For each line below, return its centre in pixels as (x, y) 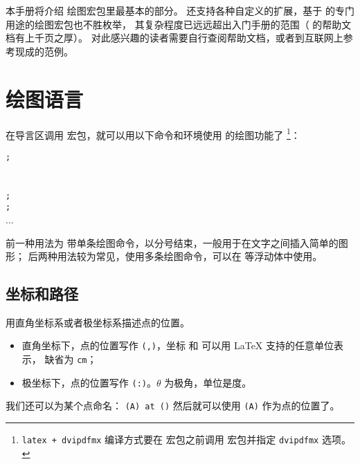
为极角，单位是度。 (208, 382)
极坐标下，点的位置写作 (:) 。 (89, 382)
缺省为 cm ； (71, 359)
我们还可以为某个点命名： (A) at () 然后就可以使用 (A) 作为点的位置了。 (173, 406)
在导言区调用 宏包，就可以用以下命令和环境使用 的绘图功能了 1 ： (153, 133)
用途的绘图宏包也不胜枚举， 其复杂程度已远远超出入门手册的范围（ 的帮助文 (179, 24)
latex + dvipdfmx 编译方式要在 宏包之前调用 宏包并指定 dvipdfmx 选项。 (186, 439)
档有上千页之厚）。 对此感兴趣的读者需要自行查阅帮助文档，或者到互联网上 (174, 38)
